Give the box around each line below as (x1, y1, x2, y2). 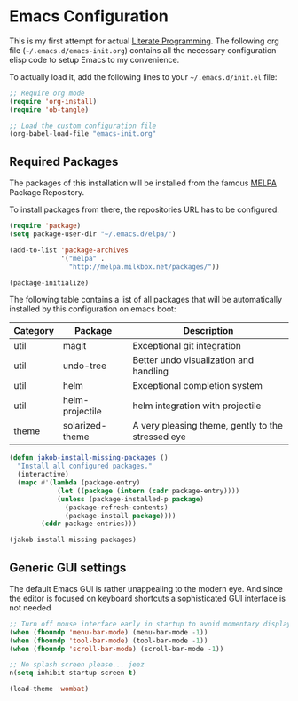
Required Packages (9, 154, 119, 169)
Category (13, 325, 55, 337)
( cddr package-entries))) (41, 519, 137, 529)
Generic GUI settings (9, 560, 127, 575)
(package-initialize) (9, 278, 90, 287)
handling (132, 366, 169, 378)
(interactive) (17, 470, 69, 479)
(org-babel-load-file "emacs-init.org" (9, 130, 157, 138)
